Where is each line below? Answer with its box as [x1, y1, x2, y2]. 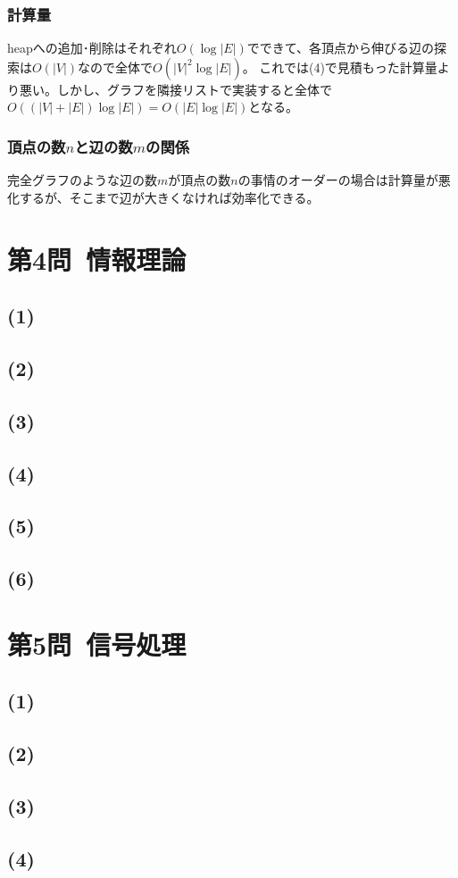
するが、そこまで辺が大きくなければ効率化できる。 [19, 188, 320, 206]
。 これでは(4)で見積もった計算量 [242, 57, 437, 76]
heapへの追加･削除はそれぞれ [7, 38, 177, 57]
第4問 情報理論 [7, 240, 187, 277]
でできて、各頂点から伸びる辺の [246, 38, 435, 57]
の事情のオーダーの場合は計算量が [237, 171, 438, 189]
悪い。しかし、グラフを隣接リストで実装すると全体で [19, 79, 332, 98]
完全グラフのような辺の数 [7, 171, 157, 189]
